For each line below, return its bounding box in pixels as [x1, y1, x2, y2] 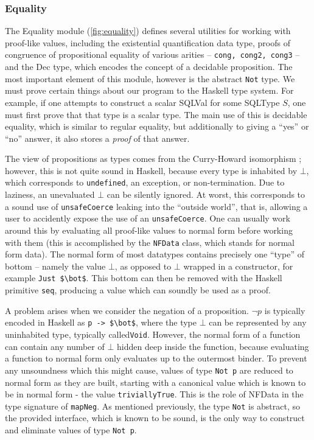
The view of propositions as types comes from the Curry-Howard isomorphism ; [5, 152, 302, 165]
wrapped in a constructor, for [183, 259, 293, 272]
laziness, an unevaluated [5, 188, 95, 201]
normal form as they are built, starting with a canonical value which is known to [5, 375, 306, 388]
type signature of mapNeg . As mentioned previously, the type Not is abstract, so [5, 399, 301, 412]
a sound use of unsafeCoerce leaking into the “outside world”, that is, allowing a [5, 200, 308, 212]
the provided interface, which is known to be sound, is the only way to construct [5, 411, 305, 424]
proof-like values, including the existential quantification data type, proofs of [5, 36, 290, 49]
